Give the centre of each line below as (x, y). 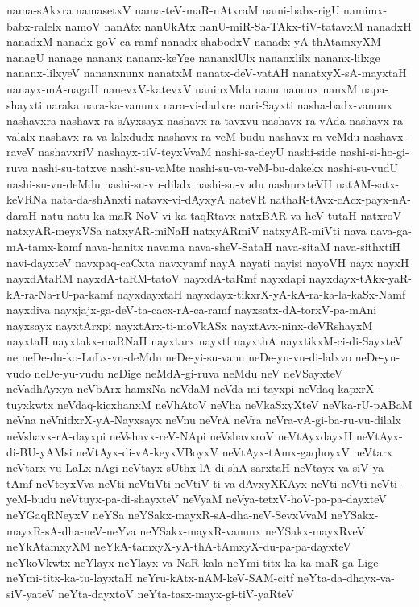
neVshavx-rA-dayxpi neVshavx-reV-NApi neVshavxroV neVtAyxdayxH (180, 436)
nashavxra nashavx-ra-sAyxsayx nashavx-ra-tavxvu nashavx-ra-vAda (176, 120)
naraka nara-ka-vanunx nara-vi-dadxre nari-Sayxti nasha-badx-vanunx (219, 104)
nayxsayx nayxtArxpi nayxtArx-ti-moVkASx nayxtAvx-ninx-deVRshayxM (190, 325)
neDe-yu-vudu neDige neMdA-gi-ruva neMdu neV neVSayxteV (189, 372)
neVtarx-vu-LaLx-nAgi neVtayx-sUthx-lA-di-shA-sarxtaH (148, 467)
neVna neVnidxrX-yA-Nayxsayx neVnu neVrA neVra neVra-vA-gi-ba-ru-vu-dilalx (204, 420)
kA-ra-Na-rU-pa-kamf (60, 293)
